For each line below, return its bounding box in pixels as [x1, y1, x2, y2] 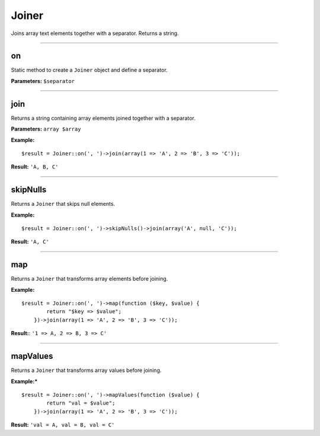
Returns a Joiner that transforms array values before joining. [11, 367, 162, 374]
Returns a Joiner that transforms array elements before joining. [11, 275, 168, 282]
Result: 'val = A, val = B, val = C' [11, 421, 115, 428]
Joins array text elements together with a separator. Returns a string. [11, 30, 179, 37]
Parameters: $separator [11, 77, 75, 84]
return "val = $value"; [46, 400, 116, 406]
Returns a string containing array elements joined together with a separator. [11, 114, 196, 122]
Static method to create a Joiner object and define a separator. [11, 66, 168, 74]
